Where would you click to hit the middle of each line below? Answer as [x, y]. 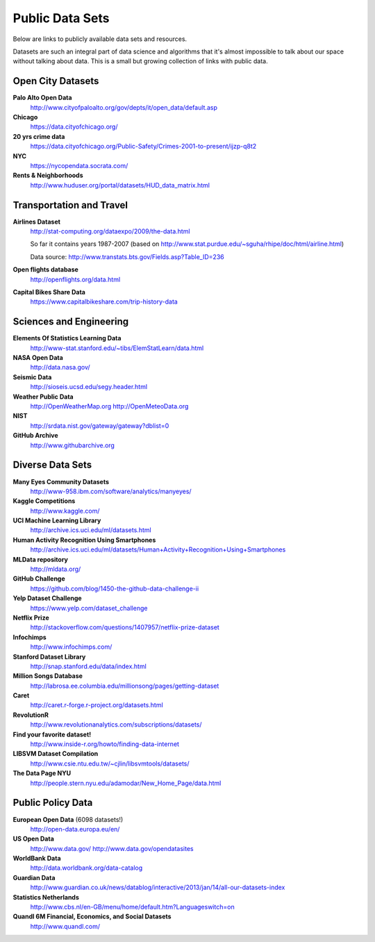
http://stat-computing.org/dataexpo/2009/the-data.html [110, 231]
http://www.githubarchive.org [72, 445]
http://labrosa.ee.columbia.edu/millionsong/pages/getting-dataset [125, 686]
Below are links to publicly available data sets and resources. [100, 39]
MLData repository [41, 559]
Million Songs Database [48, 676]
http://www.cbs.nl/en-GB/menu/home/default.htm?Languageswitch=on [133, 907]
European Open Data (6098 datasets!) [68, 819]
